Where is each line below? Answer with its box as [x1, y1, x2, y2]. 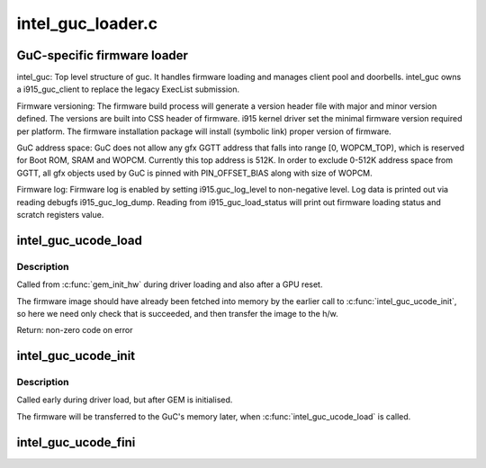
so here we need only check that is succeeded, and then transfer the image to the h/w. [16, 308, 338, 319]
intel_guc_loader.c [16, 13, 158, 33]
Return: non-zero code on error [16, 325, 134, 336]
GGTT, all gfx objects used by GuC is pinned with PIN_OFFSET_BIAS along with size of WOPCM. [16, 167, 373, 178]
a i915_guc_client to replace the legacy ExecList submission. [16, 84, 240, 94]
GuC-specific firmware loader [16, 48, 189, 63]
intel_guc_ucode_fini [16, 435, 136, 450]
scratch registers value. [16, 209, 104, 220]
